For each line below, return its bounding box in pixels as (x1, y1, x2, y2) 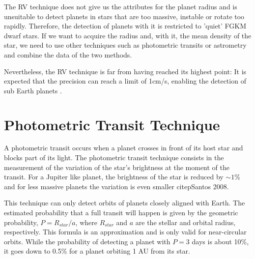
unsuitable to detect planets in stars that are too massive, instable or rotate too (4, 11, 245, 21)
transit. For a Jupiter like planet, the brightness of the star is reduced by (4, 172, 224, 182)
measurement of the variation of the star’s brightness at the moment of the (4, 162, 230, 172)
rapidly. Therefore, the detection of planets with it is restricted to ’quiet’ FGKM (4, 21, 247, 31)
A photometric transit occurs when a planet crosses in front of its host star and (4, 143, 243, 153)
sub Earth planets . (4, 85, 62, 95)
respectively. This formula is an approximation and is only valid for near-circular (4, 227, 247, 237)
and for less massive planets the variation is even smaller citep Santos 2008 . (4, 181, 229, 191)
